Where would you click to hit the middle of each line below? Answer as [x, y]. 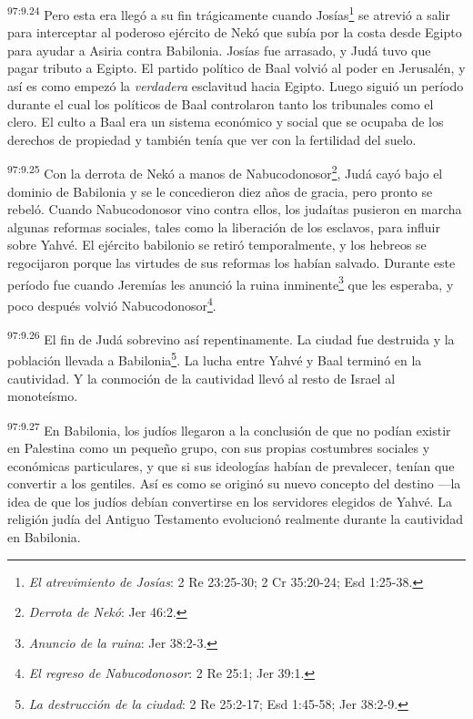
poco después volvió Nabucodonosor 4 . [112, 303]
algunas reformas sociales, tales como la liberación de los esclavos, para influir [224, 226]
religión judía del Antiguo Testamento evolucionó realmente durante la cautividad [236, 519]
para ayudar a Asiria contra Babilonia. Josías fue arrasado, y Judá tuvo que [219, 50]
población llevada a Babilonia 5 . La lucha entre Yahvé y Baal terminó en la [215, 359]
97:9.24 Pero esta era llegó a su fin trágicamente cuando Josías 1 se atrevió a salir [229, 13]
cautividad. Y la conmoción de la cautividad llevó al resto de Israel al [201, 378]
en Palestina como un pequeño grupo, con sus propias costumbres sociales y [219, 448]
